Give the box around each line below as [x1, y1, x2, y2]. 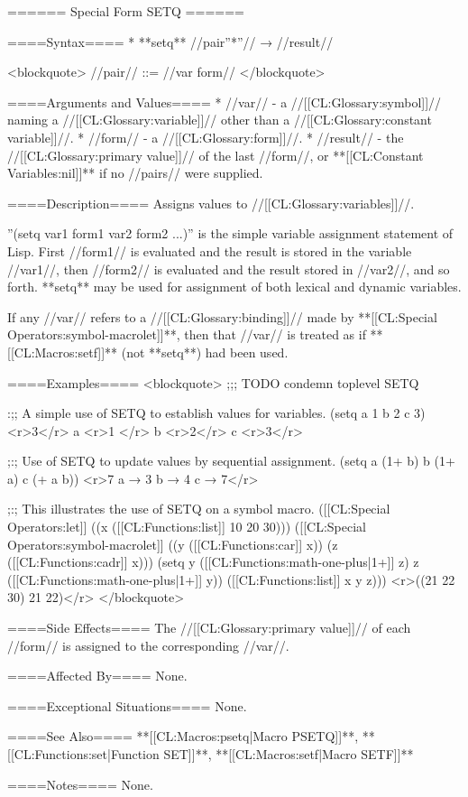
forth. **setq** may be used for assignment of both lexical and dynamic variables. [7, 277, 462, 296]
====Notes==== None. [7, 774, 153, 793]
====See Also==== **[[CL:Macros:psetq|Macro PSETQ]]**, [7, 727, 359, 746]
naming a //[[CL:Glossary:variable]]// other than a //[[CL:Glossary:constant [7, 110, 432, 129]
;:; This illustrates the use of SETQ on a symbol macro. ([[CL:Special [7, 499, 390, 518]
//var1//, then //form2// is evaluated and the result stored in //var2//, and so [7, 259, 450, 278]
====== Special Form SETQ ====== [7, 2, 244, 20]
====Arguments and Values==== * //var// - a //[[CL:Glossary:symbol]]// [7, 92, 442, 111]
